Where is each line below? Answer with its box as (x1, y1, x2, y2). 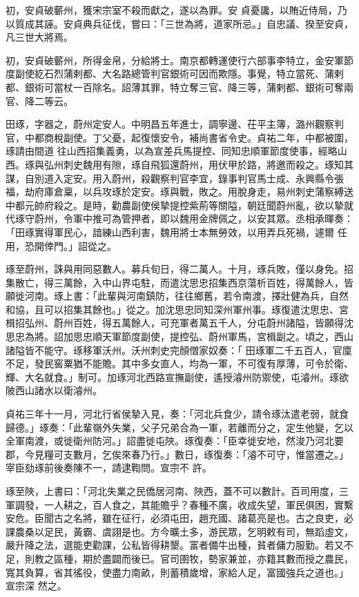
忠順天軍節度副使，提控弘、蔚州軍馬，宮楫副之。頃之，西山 (82, 329, 353, 344)
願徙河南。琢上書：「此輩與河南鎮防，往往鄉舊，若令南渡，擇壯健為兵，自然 (6, 288, 349, 303)
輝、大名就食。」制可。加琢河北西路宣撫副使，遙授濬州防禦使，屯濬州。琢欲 (6, 369, 349, 384)
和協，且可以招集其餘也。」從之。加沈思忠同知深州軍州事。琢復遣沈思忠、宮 (6, 302, 349, 316)
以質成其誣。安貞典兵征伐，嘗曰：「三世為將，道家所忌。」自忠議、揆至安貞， (6, 16, 353, 30)
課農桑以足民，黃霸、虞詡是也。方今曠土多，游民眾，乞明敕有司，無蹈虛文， (6, 524, 353, 538)
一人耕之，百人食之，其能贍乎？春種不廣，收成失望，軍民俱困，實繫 (43, 497, 353, 511)
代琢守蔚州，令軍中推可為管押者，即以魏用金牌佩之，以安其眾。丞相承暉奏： (6, 211, 353, 226)
